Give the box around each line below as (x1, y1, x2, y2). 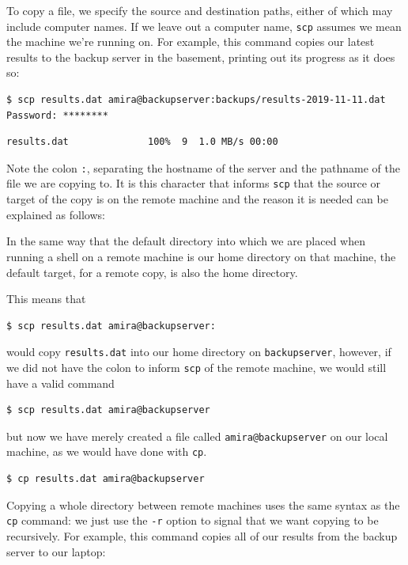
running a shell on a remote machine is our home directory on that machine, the (6, 248, 396, 264)
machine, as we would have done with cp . (6, 443, 207, 460)
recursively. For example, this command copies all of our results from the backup (6, 527, 398, 544)
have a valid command (6, 374, 115, 391)
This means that (6, 290, 86, 307)
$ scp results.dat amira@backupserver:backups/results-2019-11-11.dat (6, 94, 386, 106)
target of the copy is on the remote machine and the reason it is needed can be (6, 191, 388, 207)
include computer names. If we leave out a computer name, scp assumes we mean (6, 17, 402, 34)
